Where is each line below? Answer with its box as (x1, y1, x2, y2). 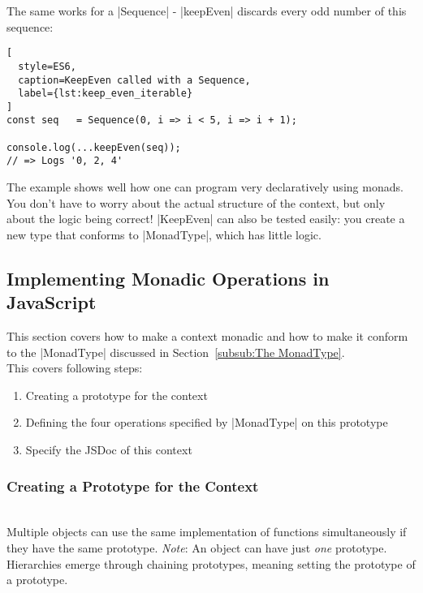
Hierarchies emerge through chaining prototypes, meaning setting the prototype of (6, 555, 416, 572)
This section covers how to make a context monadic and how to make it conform (6, 328, 408, 345)
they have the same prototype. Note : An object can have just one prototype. (6, 539, 387, 556)
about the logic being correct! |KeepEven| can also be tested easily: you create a (6, 210, 405, 227)
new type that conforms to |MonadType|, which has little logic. (6, 226, 322, 243)
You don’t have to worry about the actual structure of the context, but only (6, 194, 386, 211)
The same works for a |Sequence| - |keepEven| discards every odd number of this (6, 2, 407, 19)
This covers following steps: (6, 359, 143, 376)
